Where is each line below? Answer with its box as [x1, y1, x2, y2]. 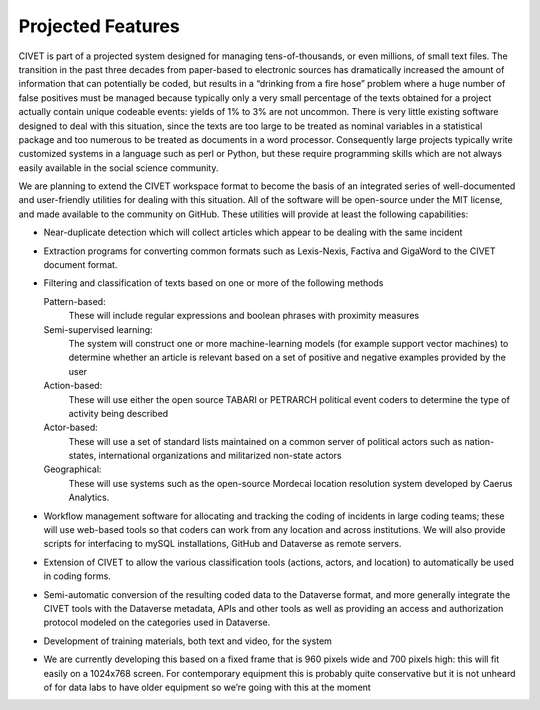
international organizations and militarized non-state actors [98, 450, 342, 462]
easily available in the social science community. [18, 161, 219, 174]
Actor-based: [43, 421, 99, 434]
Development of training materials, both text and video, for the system [43, 635, 332, 647]
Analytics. [68, 491, 110, 504]
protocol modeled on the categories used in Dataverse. [43, 616, 271, 629]
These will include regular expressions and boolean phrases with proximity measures [68, 310, 420, 322]
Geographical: [43, 463, 102, 475]
